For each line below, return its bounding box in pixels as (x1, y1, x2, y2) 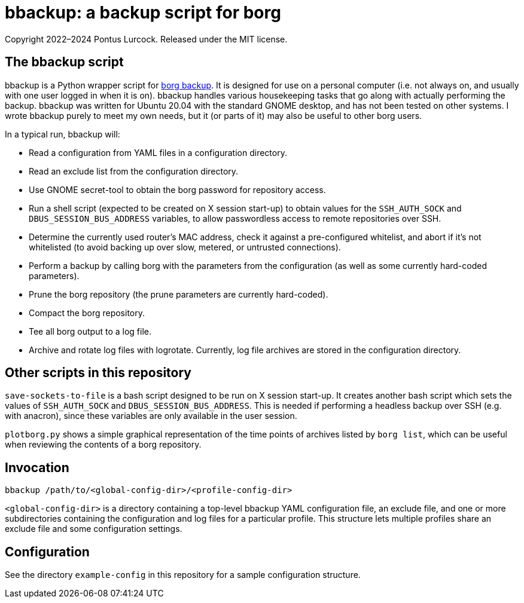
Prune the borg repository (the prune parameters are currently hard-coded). (29, 289, 328, 299)
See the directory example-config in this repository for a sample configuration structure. (5, 570, 361, 580)
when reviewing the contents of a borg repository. (5, 439, 202, 450)
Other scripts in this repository (5, 365, 191, 381)
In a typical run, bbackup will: (5, 128, 120, 139)
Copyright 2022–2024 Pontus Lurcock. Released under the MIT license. (5, 33, 288, 44)
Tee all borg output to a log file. (29, 326, 151, 336)
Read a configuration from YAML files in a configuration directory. (29, 147, 287, 158)
